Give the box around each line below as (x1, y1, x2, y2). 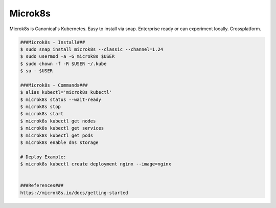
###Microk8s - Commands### (20, 82, 88, 88)
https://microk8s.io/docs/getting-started (20, 190, 128, 196)
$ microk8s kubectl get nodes (20, 118, 96, 124)
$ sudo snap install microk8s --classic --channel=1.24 (20, 46, 164, 52)
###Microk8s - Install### (20, 39, 85, 45)
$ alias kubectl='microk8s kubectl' (20, 90, 112, 95)
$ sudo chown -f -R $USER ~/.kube (20, 60, 107, 67)
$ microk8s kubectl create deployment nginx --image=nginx (20, 161, 171, 167)
